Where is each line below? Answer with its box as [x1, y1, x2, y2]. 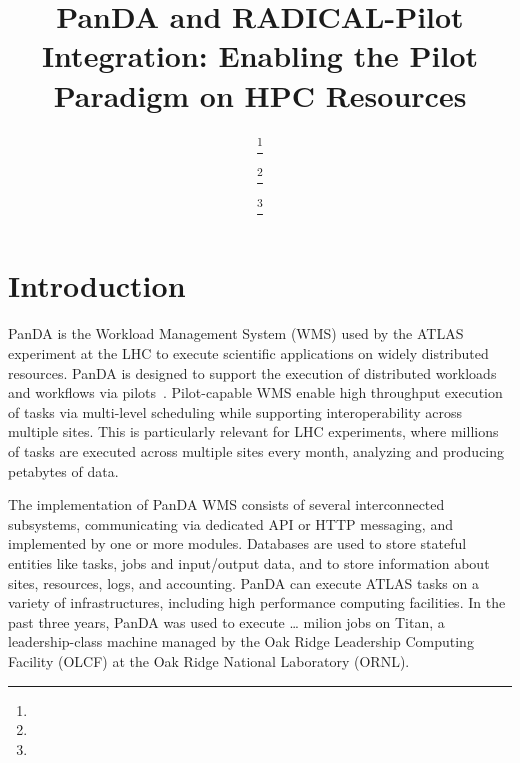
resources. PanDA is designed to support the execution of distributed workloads [8, 362, 497, 383]
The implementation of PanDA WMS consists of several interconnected [8, 494, 445, 515]
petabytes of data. [8, 460, 119, 481]
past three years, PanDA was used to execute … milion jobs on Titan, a [8, 611, 445, 632]
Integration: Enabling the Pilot [41, 35, 479, 76]
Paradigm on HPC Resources [53, 74, 467, 115]
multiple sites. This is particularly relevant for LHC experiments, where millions [8, 421, 499, 442]
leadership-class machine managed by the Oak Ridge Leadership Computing [8, 631, 474, 652]
